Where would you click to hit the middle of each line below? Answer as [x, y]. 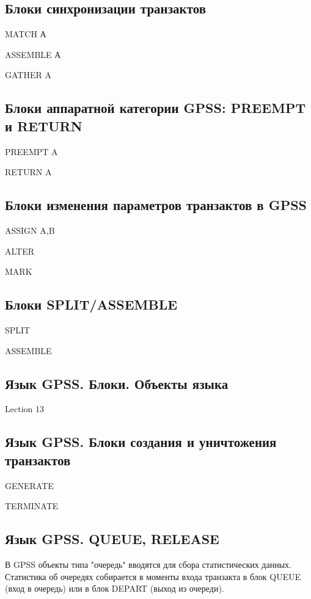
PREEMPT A [31, 151]
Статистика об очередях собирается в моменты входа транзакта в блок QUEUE [153, 576]
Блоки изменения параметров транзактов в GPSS [156, 205]
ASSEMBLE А [33, 54]
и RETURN [44, 125]
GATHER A [28, 75]
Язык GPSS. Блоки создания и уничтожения [141, 442]
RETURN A [28, 172]
